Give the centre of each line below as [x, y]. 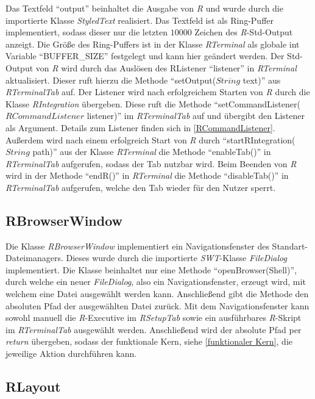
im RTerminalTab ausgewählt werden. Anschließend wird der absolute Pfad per [154, 329]
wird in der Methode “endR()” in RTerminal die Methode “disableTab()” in [147, 175]
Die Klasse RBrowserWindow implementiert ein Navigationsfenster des [137, 246]
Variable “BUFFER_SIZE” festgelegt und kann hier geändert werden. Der [145, 56]
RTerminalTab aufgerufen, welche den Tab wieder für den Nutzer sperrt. [141, 187]
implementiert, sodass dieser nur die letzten [87, 32]
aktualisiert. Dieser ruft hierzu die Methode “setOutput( [111, 80]
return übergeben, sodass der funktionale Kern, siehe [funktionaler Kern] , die [149, 341]
